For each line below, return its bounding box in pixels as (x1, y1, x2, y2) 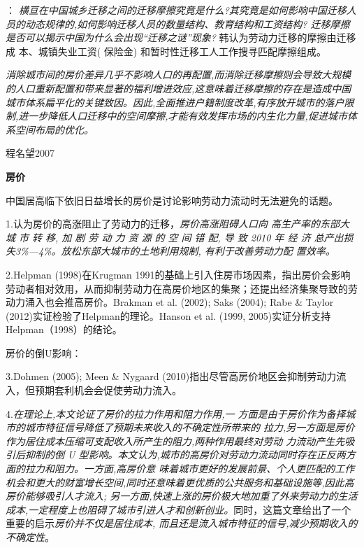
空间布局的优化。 (15, 122, 94, 136)
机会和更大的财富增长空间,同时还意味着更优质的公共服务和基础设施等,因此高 (6, 475, 354, 489)
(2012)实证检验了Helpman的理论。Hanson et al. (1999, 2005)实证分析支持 (6, 308, 331, 323)
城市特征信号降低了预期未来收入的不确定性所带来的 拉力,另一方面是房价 (24, 420, 355, 435)
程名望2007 (6, 146, 54, 160)
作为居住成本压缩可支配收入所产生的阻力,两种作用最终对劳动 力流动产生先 (6, 433, 345, 448)
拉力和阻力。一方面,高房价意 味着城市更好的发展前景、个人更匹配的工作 (24, 461, 355, 476)
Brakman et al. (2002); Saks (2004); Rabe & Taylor (112, 295, 334, 309)
